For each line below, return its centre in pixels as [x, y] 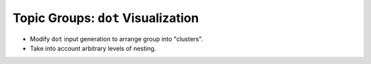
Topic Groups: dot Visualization [106, 18]
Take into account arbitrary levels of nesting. [93, 48]
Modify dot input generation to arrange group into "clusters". [116, 39]
